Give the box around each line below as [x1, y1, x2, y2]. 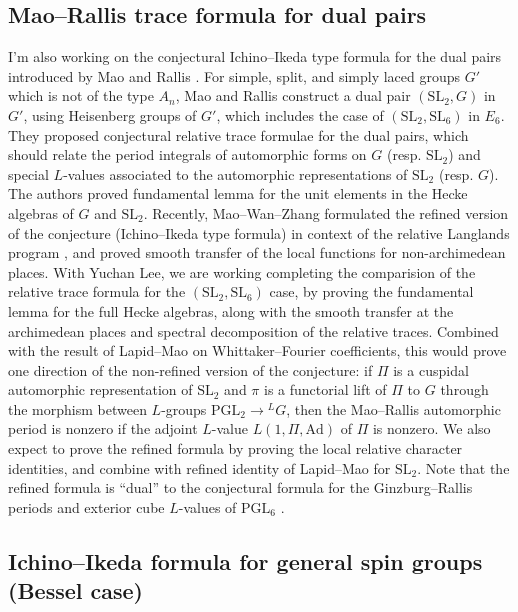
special [8, 163, 49, 184]
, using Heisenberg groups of [23, 104, 197, 125]
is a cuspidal [393, 359, 469, 380]
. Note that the [417, 457, 510, 478]
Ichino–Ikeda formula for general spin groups [8, 545, 483, 576]
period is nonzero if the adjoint [8, 418, 198, 439]
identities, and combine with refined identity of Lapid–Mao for [8, 457, 391, 478]
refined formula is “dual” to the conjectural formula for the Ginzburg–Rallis [8, 477, 473, 498]
